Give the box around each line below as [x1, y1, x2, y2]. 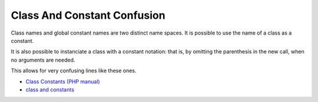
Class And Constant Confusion [11, 9, 165, 22]
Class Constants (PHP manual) [25, 78, 100, 85]
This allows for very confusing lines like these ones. [11, 67, 137, 74]
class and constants [25, 86, 75, 93]
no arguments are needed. [11, 56, 75, 63]
